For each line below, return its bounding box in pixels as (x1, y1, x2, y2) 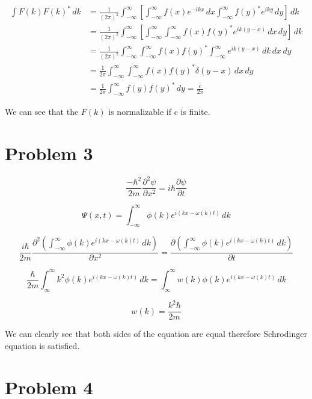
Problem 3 (5, 140, 93, 165)
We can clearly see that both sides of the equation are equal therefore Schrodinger (5, 327, 307, 340)
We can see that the (5, 105, 79, 117)
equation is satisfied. (5, 339, 80, 351)
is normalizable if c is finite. (108, 105, 210, 117)
